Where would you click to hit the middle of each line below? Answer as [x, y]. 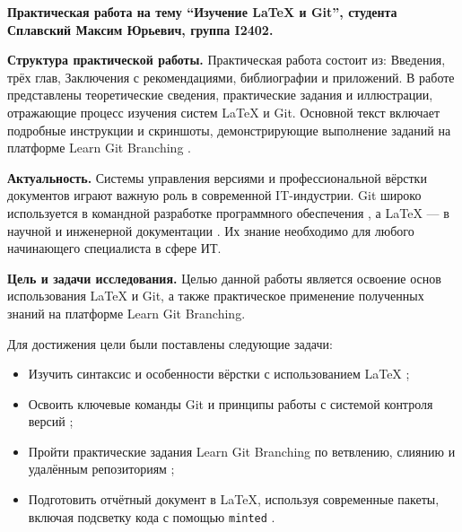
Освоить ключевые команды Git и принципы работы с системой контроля [231, 403]
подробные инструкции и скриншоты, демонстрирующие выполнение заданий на [229, 130]
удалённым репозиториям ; [101, 469]
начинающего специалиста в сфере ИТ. [114, 248]
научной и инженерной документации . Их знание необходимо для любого [211, 230]
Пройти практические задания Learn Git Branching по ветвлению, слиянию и [242, 451]
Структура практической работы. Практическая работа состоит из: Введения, [227, 60]
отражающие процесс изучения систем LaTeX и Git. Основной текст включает [224, 112]
